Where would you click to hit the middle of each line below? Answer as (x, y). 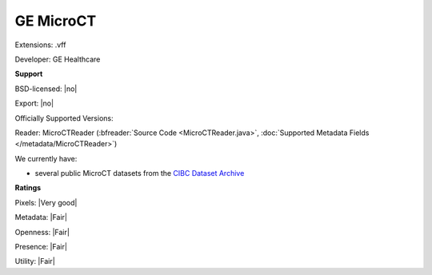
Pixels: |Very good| (46, 202)
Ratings (28, 188)
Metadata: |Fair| (41, 217)
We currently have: (46, 158)
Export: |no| (34, 103)
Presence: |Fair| (41, 247)
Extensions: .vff (40, 45)
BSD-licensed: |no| (46, 89)
